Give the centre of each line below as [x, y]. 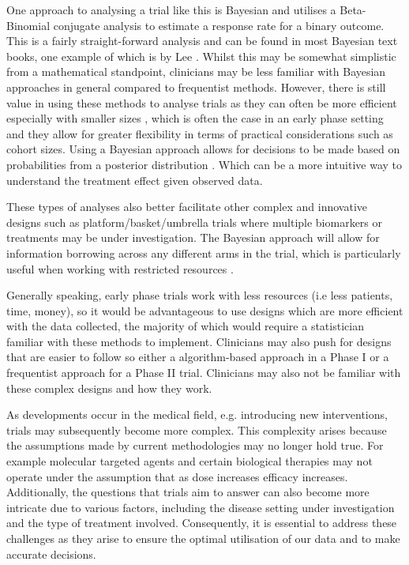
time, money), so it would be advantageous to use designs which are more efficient [205, 310]
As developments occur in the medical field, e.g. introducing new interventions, [197, 414]
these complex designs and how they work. [109, 388]
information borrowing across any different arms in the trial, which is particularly [204, 252]
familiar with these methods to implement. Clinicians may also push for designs [199, 341]
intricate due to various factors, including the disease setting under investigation [201, 507]
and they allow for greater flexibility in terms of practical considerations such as [200, 133]
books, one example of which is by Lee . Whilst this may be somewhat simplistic [201, 56]
